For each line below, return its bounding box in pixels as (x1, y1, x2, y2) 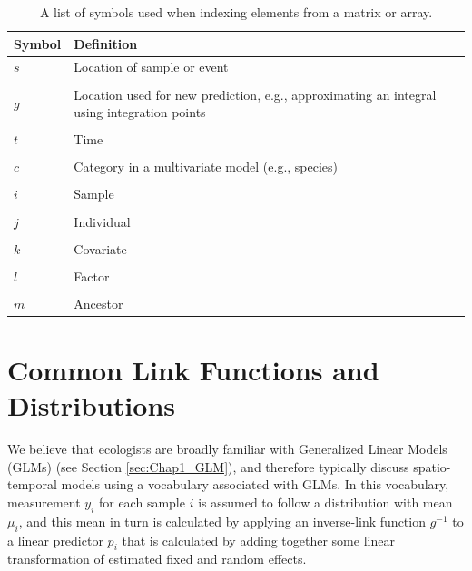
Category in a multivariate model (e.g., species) (74, 157, 339, 176)
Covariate (74, 239, 127, 258)
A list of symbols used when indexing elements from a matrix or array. (39, 3, 433, 21)
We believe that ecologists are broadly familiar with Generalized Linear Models (7, 439, 447, 458)
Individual (74, 212, 131, 231)
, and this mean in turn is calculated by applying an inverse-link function (18, 511, 426, 530)
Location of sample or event (74, 57, 229, 76)
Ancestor (74, 293, 123, 312)
